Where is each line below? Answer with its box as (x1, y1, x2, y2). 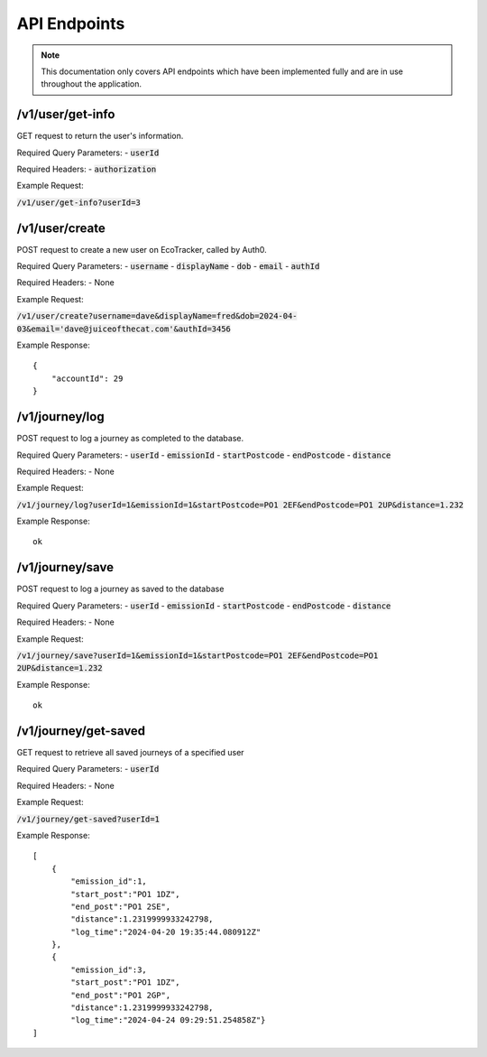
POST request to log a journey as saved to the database (16, 583, 225, 595)
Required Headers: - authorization (16, 163, 157, 175)
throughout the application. (41, 79, 142, 89)
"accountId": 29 (51, 373, 124, 384)
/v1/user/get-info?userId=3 (16, 197, 142, 208)
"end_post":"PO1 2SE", (70, 901, 171, 912)
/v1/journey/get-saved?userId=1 (16, 813, 160, 824)
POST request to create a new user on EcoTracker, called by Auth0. (16, 244, 268, 255)
